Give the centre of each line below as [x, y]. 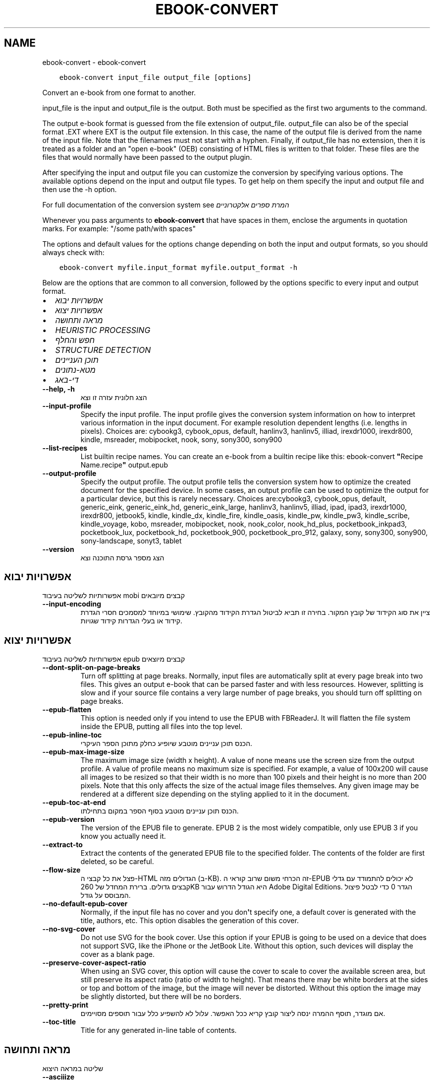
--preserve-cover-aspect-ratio [94, 963]
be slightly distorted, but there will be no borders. [161, 997]
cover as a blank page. [117, 954]
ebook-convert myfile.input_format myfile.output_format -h [178, 267]
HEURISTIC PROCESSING [103, 330]
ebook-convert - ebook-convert [94, 62]
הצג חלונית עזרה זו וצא [114, 397]
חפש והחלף [75, 340]
